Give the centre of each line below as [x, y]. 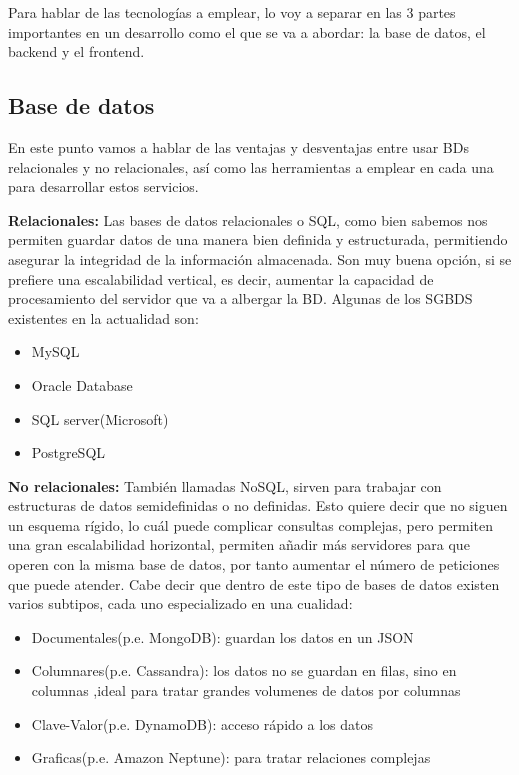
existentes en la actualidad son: [103, 317]
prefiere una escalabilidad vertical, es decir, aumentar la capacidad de [221, 278]
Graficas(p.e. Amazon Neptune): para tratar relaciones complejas [231, 757]
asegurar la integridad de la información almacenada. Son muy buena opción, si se [260, 258]
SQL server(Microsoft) [100, 418]
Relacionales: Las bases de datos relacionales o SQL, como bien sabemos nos [248, 219]
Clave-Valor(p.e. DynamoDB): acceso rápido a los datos [202, 723]
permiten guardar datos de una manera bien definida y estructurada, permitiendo [258, 239]
